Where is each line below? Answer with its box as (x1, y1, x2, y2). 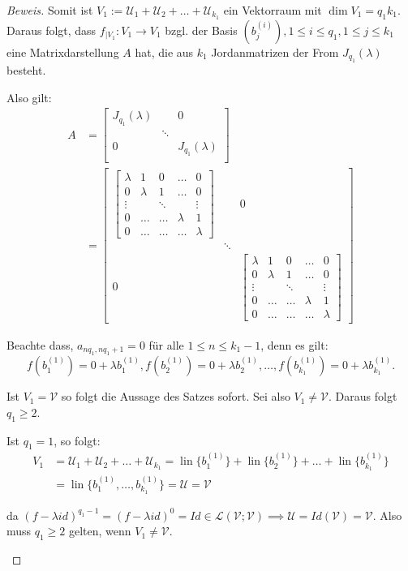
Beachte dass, (6, 336, 74, 353)
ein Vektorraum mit (223, 2, 322, 18)
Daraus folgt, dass (6, 21, 97, 38)
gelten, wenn (69, 522, 131, 539)
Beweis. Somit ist (6, 2, 93, 18)
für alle (148, 336, 184, 353)
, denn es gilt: (260, 336, 329, 353)
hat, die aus (135, 43, 194, 60)
